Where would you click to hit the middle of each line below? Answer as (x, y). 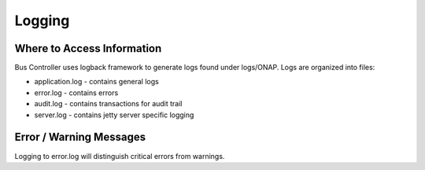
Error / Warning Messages (80, 137)
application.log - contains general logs (96, 82)
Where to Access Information (88, 48)
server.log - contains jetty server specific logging (114, 115)
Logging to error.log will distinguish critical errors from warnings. (120, 156)
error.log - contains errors (76, 92)
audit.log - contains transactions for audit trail (108, 104)
